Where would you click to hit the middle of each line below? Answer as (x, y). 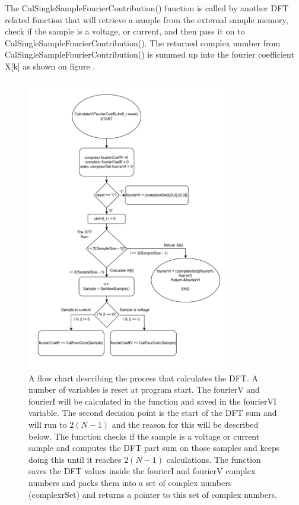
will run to (48, 424)
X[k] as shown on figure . (50, 66)
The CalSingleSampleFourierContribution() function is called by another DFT (147, 8)
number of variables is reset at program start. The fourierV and (144, 389)
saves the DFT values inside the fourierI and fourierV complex (142, 471)
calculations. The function (214, 459)
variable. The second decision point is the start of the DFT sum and (153, 413)
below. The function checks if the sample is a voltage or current (144, 436)
